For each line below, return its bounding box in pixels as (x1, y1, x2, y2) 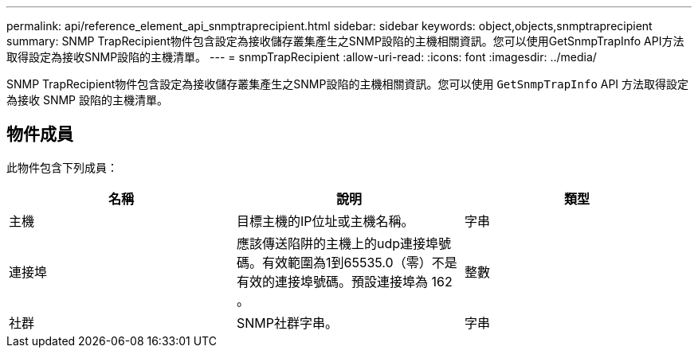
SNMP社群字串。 (236, 314, 338, 331)
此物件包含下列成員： (6, 160, 118, 174)
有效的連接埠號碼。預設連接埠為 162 (236, 273, 453, 290)
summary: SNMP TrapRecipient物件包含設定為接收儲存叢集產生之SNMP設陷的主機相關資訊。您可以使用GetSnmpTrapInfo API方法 (6, 34, 684, 48)
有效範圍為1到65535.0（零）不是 (261, 254, 457, 270)
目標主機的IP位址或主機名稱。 (236, 212, 414, 229)
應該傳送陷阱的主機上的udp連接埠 (236, 235, 439, 251)
